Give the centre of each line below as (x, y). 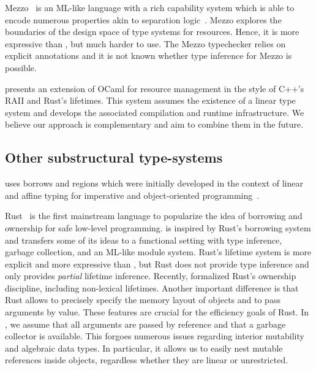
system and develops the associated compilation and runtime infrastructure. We (155, 112)
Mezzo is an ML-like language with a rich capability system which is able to (150, 7)
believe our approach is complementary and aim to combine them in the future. (154, 124)
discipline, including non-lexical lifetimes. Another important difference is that (152, 287)
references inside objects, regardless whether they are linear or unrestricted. (147, 360)
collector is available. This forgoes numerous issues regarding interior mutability (155, 336)
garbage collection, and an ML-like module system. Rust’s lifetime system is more (158, 252)
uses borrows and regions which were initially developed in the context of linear (154, 183)
